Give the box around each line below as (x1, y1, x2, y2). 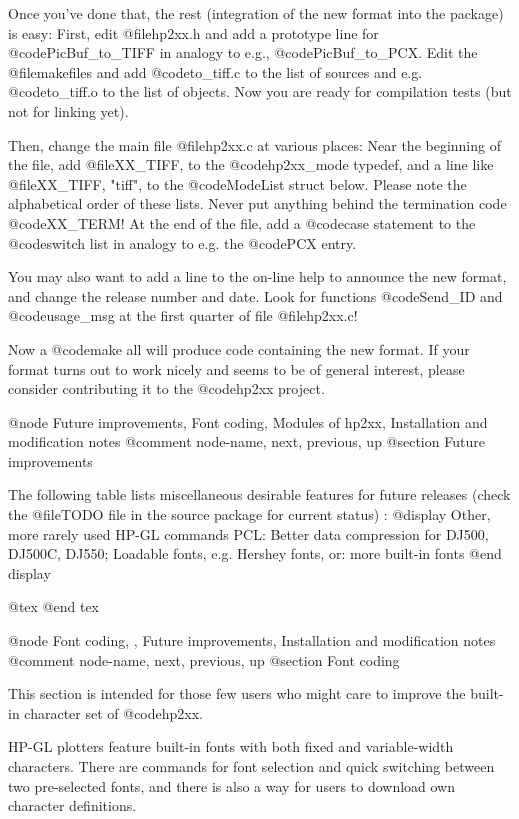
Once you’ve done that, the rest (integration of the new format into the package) (8, 3, 504, 23)
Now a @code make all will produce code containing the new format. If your (8, 338, 470, 359)
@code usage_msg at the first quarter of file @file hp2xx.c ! (8, 305, 358, 326)
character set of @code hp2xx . (24, 702, 204, 723)
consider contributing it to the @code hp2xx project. (8, 378, 325, 399)
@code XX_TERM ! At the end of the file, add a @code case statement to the (8, 212, 476, 233)
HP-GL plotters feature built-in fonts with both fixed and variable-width (8, 736, 454, 757)
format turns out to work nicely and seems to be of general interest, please (8, 358, 465, 379)
